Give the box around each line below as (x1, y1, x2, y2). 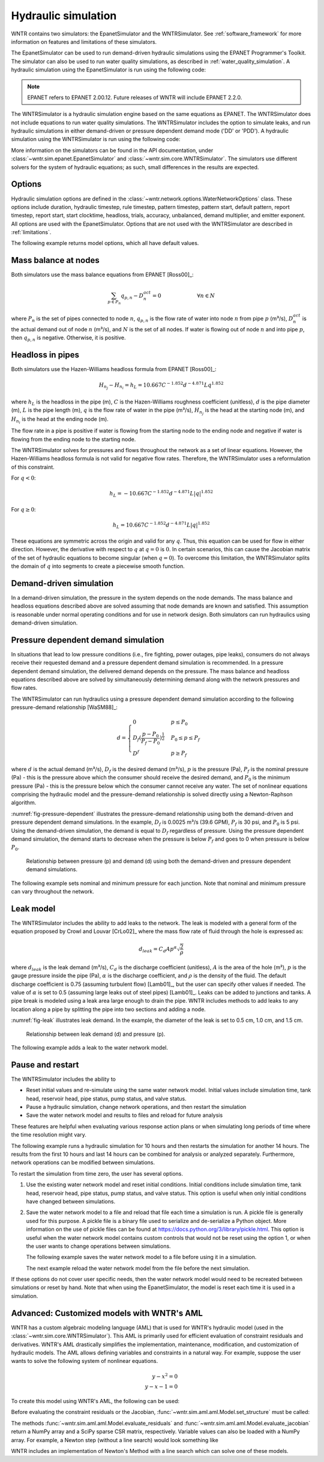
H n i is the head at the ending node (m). (11, 415, 109, 425)
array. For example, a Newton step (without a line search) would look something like (11, 1436, 218, 1443)
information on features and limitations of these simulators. (11, 38, 157, 45)
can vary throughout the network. (11, 887, 94, 895)
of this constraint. (11, 463, 55, 471)
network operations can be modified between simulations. (11, 1159, 155, 1166)
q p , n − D (121, 292, 144, 300)
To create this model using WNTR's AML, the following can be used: (11, 1397, 180, 1404)
